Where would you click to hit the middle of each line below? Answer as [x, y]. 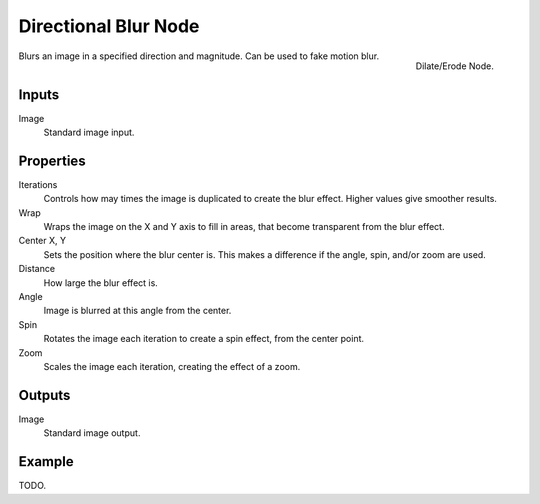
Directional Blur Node [109, 26]
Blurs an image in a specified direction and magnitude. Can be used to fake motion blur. [199, 56]
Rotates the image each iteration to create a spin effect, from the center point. [204, 339]
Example [46, 461]
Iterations [38, 184]
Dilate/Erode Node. [454, 66]
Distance [36, 269]
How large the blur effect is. [101, 282]
